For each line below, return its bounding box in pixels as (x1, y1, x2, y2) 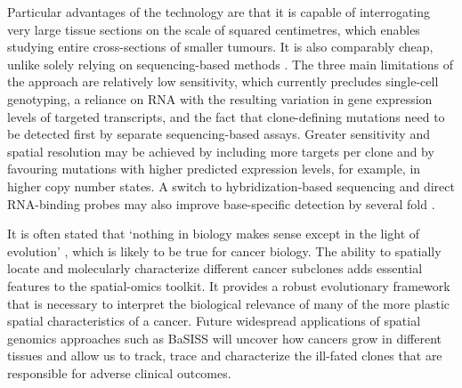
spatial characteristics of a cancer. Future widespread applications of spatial (7, 311, 421, 330)
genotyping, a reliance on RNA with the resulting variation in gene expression (7, 89, 433, 108)
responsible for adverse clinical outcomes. (7, 363, 231, 382)
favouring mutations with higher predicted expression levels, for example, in (7, 159, 421, 178)
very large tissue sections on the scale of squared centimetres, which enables (7, 20, 420, 38)
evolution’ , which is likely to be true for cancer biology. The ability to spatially (7, 241, 442, 260)
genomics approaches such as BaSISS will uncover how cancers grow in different (7, 328, 442, 347)
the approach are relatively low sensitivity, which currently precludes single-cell (7, 72, 439, 91)
